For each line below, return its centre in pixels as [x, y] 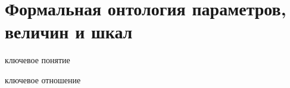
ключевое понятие [38, 60]
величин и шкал [69, 32]
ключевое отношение [43, 79]
